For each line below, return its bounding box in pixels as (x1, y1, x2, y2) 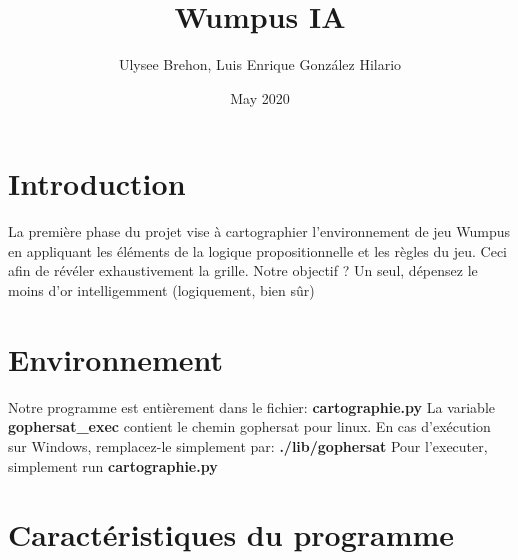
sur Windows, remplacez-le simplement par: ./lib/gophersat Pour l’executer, (8, 435, 488, 456)
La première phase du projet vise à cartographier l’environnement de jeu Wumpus (8, 221, 510, 242)
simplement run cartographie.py (8, 455, 218, 476)
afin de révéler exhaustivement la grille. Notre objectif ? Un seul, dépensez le (8, 260, 478, 281)
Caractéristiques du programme (8, 514, 455, 555)
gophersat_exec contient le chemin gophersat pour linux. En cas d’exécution (8, 416, 491, 437)
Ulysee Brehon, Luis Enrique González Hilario (118, 54, 402, 75)
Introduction (8, 163, 186, 204)
